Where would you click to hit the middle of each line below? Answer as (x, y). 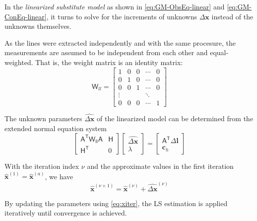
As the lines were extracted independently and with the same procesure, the (120, 42)
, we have (59, 176)
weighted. (19, 62)
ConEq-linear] (26, 16)
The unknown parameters (43, 118)
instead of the (232, 16)
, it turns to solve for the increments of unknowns (122, 16)
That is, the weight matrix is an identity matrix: (109, 62)
